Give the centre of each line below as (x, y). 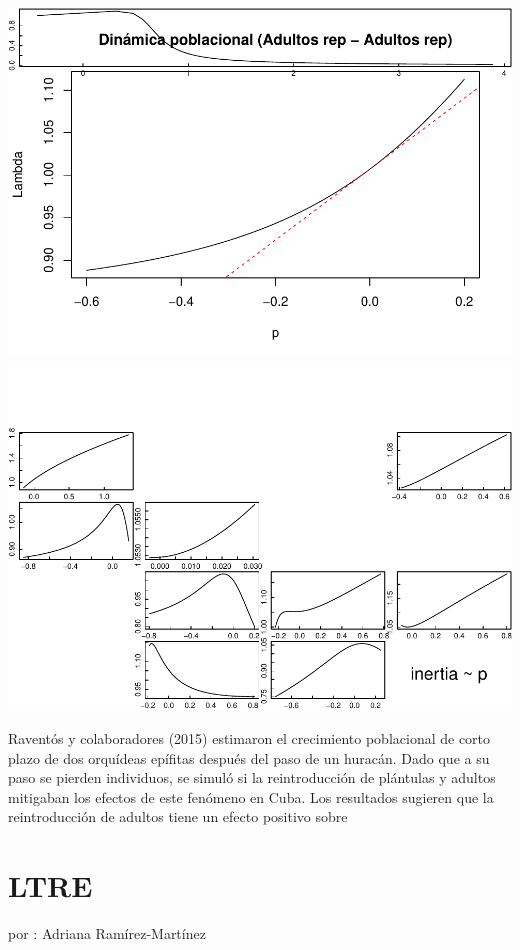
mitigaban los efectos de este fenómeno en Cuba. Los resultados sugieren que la (251, 796)
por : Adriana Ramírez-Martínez (107, 933)
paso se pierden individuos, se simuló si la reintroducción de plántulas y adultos (252, 777)
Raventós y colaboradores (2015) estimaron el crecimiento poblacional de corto (249, 738)
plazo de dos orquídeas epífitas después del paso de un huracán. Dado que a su (249, 757)
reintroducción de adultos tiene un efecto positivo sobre (178, 816)
